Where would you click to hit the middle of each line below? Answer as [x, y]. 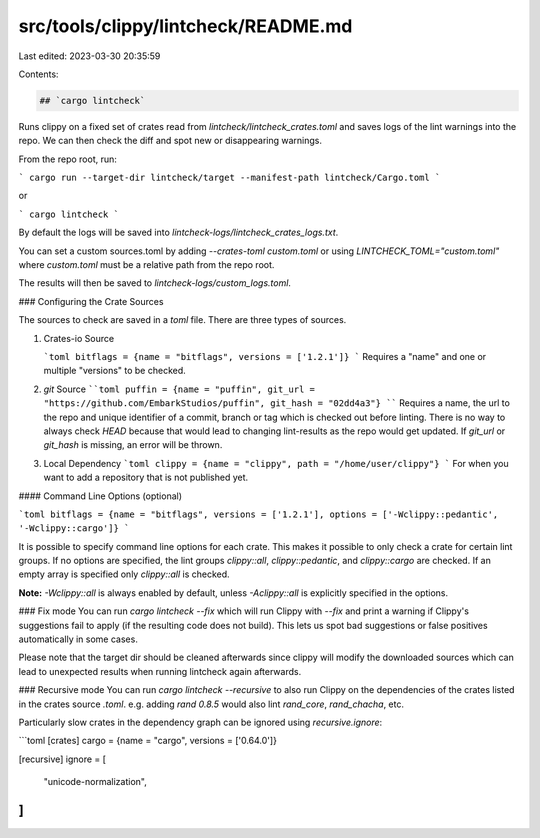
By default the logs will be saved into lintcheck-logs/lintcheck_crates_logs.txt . [178, 232]
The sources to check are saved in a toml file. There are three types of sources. [182, 320]
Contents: [38, 74]
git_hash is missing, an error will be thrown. [133, 445]
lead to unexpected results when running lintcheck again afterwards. [160, 671]
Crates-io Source [79, 338]
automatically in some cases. [78, 639]
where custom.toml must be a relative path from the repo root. [146, 265]
